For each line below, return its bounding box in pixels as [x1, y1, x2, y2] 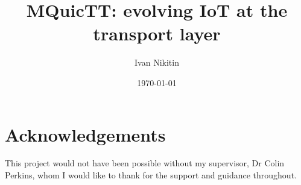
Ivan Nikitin [135, 56, 179, 69]
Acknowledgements [5, 122, 166, 146]
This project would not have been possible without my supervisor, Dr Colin [5, 157, 285, 169]
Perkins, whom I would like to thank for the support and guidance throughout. [5, 169, 297, 181]
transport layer [93, 21, 221, 46]
